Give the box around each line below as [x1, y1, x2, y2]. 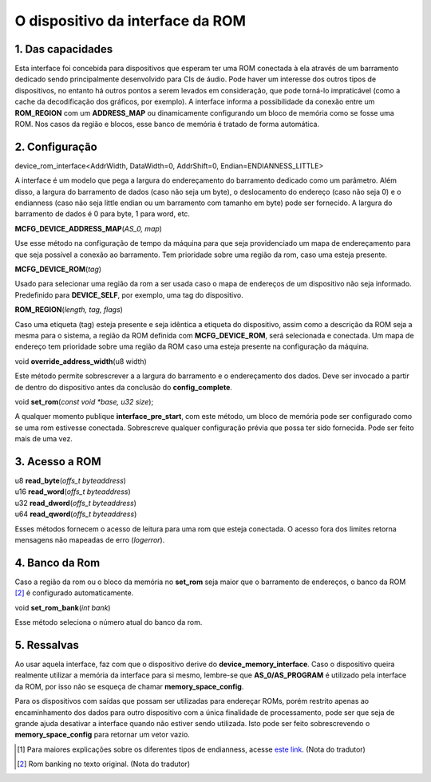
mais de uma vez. [14, 434, 73, 444]
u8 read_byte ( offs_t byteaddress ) [14, 476, 127, 486]
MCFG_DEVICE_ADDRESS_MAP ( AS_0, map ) [14, 223, 163, 233]
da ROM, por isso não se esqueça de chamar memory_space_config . [14, 681, 244, 691]
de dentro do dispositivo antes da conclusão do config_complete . [14, 382, 233, 392]
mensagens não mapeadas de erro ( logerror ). [14, 535, 165, 544]
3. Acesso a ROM [14, 455, 101, 468]
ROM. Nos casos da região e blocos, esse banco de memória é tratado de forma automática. [14, 120, 319, 129]
